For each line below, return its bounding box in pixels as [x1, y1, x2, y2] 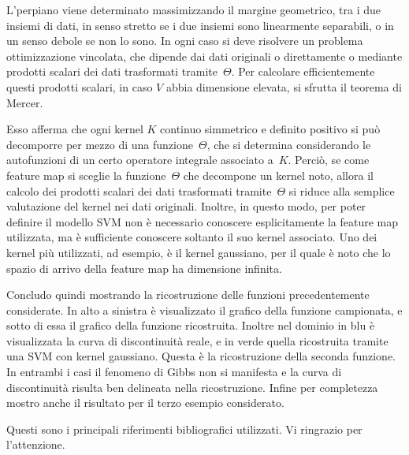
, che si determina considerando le [206, 136, 371, 152]
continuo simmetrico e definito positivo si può [160, 121, 381, 137]
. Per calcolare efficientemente [231, 63, 375, 80]
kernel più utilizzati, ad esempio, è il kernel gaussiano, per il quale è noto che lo [6, 244, 391, 260]
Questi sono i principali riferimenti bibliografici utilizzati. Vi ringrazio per [6, 420, 363, 437]
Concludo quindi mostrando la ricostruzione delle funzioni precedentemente [6, 286, 370, 303]
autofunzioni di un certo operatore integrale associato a [6, 151, 273, 168]
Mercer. [6, 94, 43, 110]
